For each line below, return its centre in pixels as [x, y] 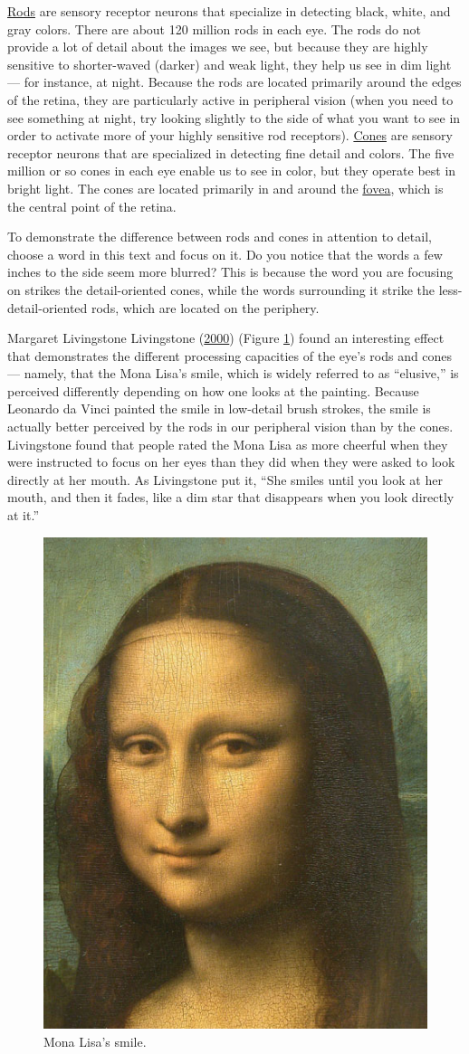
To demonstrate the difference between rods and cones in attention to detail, [220, 237]
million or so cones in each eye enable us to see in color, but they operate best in [232, 171]
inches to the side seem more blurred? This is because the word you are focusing [230, 272]
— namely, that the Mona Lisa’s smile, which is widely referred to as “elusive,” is [233, 373]
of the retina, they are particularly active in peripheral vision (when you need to [230, 99]
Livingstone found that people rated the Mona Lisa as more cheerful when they [228, 444]
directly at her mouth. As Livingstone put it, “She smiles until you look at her [225, 479]
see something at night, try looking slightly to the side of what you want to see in [234, 117]
